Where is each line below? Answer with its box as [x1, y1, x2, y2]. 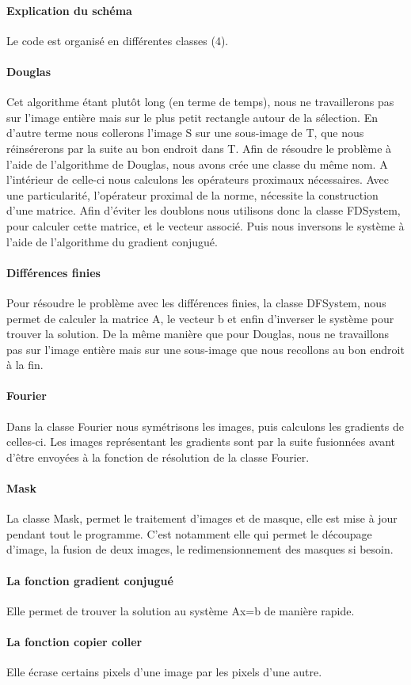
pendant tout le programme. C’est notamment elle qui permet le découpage [6, 525, 372, 542]
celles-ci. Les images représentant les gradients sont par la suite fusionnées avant [6, 433, 396, 450]
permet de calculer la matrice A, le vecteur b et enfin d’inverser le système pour [6, 310, 394, 326]
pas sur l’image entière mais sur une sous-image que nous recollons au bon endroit [6, 341, 405, 357]
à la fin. [6, 356, 44, 373]
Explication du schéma [6, 2, 132, 18]
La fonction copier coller [6, 634, 143, 650]
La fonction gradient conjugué [6, 572, 173, 588]
